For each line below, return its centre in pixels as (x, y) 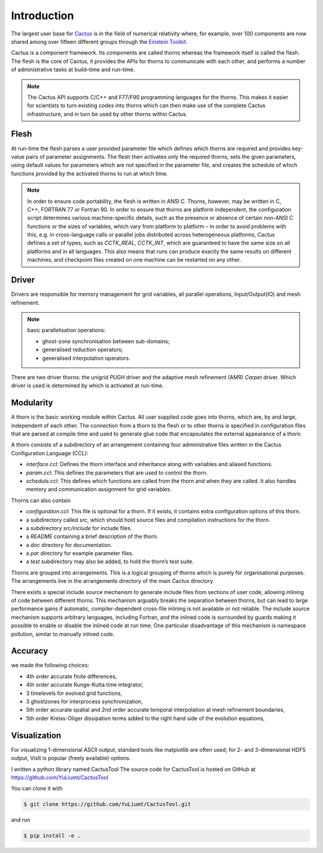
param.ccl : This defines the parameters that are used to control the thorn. (117, 473)
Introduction (42, 16)
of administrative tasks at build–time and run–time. (73, 69)
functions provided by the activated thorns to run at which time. (89, 173)
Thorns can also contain (41, 500)
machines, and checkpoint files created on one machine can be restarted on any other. (134, 260)
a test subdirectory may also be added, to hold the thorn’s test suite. (110, 562)
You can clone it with (37, 788)
